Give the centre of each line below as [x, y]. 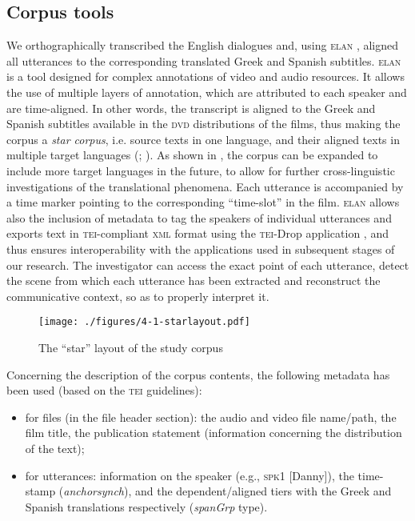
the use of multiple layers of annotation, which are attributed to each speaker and [207, 92]
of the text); [55, 448]
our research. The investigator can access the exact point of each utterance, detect [208, 265]
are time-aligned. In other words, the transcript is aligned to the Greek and [191, 108]
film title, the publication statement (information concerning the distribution [213, 433]
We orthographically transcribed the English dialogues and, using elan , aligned [203, 45]
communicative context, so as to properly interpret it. [138, 296]
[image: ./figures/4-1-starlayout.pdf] [144, 322]
